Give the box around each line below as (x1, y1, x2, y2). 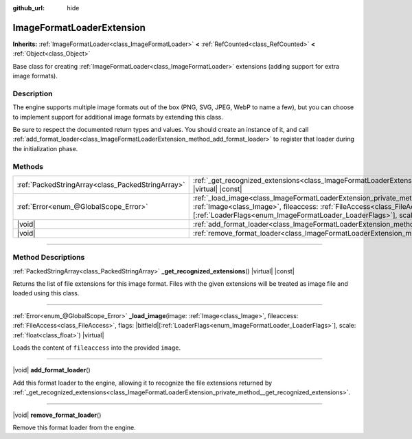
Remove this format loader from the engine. (12, 423, 137, 431)
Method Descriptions (12, 253, 85, 262)
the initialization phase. (12, 144, 78, 153)
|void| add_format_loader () (12, 366, 91, 374)
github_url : (12, 4, 45, 12)
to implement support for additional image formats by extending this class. (12, 113, 223, 121)
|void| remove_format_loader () (12, 411, 102, 419)
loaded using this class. (12, 289, 80, 297)
